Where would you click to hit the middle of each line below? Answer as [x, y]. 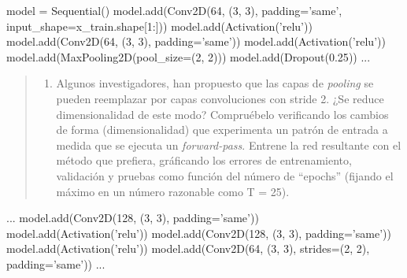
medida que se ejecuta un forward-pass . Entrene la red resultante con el [229, 145]
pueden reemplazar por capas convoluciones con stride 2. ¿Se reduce [220, 98]
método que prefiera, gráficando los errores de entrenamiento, [204, 160]
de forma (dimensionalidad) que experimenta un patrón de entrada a [222, 130]
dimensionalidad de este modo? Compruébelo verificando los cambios [222, 114]
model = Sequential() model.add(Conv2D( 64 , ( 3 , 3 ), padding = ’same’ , [174, 10]
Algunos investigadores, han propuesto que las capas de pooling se [215, 83]
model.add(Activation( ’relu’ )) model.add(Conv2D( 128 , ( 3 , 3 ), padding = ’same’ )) [199, 233]
